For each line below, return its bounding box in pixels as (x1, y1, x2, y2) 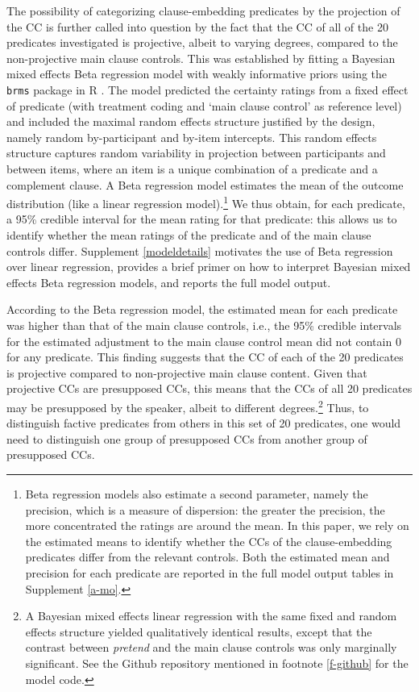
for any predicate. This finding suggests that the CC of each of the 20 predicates (6, 348, 404, 365)
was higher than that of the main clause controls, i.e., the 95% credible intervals (6, 317, 402, 333)
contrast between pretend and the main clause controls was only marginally (25, 639, 397, 656)
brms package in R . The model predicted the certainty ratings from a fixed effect (6, 81, 409, 98)
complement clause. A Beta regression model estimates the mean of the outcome (6, 176, 404, 193)
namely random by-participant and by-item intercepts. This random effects (6, 128, 377, 145)
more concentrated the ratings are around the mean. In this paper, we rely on (25, 517, 409, 534)
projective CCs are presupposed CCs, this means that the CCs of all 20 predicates (6, 380, 413, 397)
